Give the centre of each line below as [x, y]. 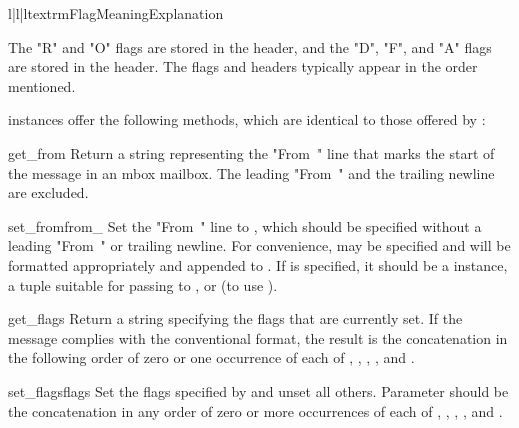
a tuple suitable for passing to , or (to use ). [143, 284]
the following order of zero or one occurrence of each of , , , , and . [211, 357]
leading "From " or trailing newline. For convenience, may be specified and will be [259, 245]
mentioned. [42, 85]
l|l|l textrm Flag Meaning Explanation [116, 13]
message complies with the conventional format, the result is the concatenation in [258, 337]
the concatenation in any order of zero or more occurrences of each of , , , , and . [255, 410]
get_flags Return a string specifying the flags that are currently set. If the [235, 318]
